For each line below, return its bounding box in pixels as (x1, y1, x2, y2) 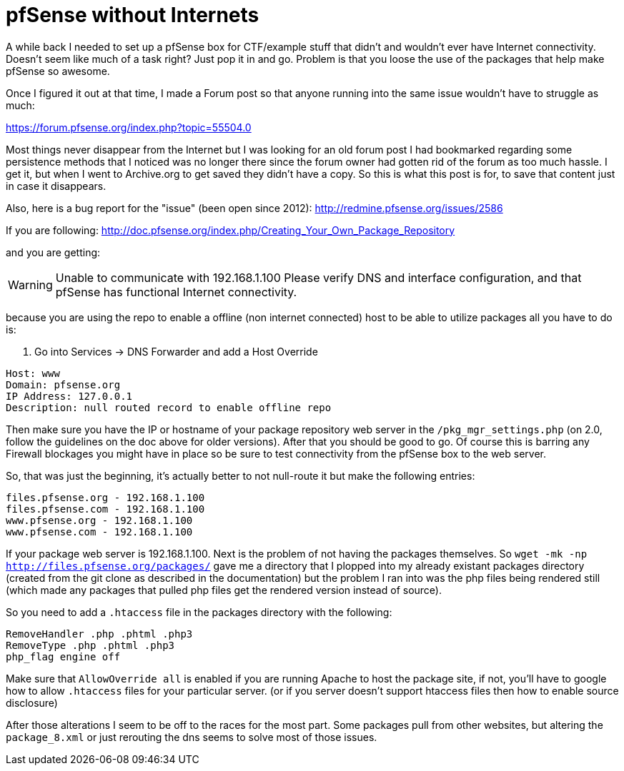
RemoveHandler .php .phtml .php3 (6, 628, 193, 640)
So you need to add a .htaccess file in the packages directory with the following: (6, 605, 392, 618)
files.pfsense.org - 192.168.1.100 (6, 491, 205, 503)
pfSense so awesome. (6, 64, 110, 77)
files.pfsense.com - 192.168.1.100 (6, 503, 205, 515)
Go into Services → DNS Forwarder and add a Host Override (34, 345, 318, 358)
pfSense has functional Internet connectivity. (55, 284, 297, 299)
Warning (8, 277, 53, 292)
